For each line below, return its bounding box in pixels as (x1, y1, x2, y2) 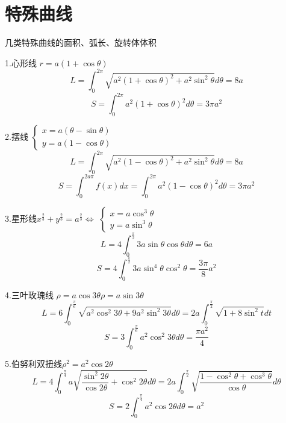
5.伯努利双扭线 (5, 357, 62, 369)
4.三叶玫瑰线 (5, 288, 54, 301)
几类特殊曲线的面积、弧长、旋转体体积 (5, 36, 157, 49)
